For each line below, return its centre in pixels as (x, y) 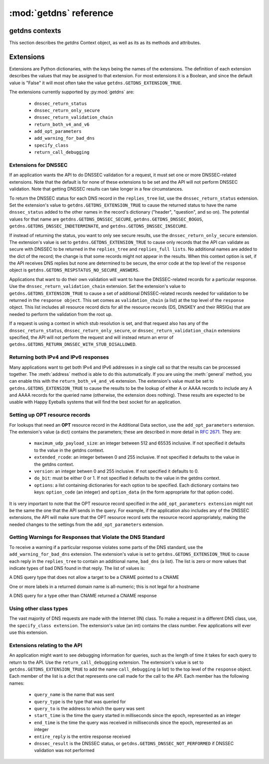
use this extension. (29, 633)
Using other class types (39, 608)
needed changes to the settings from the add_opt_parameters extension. (86, 524)
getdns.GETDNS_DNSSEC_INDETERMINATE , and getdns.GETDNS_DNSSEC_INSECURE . (98, 226)
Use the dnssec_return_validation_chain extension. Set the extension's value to (98, 286)
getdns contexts (35, 31)
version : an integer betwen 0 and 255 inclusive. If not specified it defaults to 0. (116, 471)
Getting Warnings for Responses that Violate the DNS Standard (87, 537)
